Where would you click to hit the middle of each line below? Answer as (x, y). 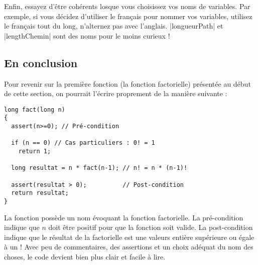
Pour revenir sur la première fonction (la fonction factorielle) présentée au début (127, 83)
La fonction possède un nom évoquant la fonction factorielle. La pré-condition (124, 217)
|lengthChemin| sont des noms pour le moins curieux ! (87, 35)
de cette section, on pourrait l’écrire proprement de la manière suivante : (116, 93)
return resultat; (40, 193)
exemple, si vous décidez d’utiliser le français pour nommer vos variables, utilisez (128, 16)
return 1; (35, 152)
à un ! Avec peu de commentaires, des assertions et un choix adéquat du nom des (129, 247)
